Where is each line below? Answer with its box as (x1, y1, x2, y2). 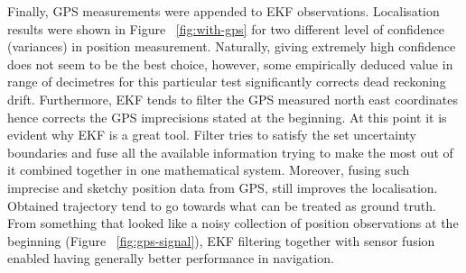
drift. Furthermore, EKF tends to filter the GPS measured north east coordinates (7, 89, 458, 108)
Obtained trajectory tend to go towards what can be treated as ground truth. (7, 196, 436, 214)
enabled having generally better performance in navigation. (7, 249, 334, 268)
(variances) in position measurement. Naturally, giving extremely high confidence (7, 37, 456, 56)
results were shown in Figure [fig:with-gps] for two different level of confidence (7, 19, 445, 38)
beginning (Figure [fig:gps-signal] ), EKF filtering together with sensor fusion (7, 231, 435, 250)
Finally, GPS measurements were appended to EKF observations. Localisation (7, 2, 440, 20)
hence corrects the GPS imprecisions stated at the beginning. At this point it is (7, 107, 447, 126)
